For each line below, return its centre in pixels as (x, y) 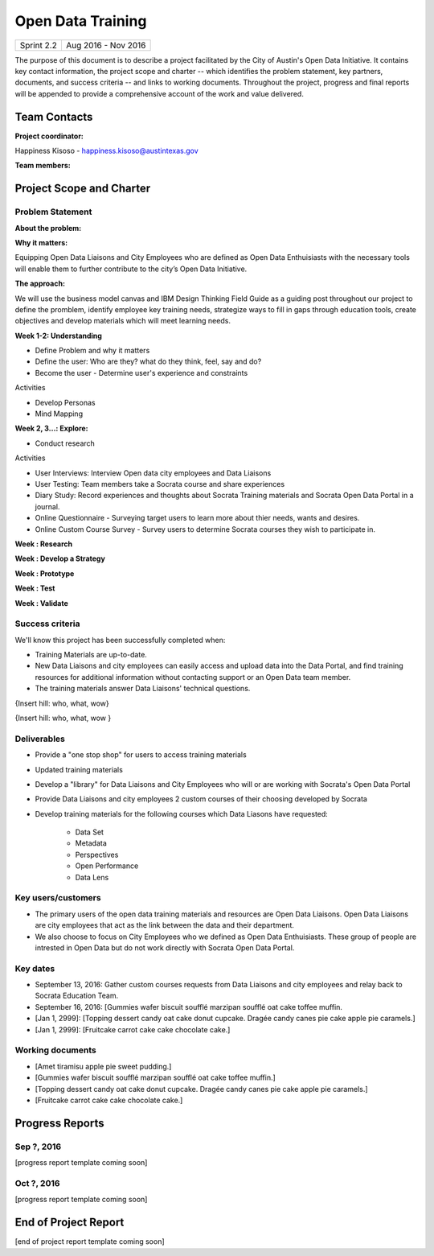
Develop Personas (65, 402)
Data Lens (92, 877)
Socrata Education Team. (77, 996)
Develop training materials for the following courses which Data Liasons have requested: (182, 813)
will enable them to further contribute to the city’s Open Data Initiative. (131, 269)
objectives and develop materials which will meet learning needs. (123, 321)
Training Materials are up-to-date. (91, 655)
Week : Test (35, 588)
